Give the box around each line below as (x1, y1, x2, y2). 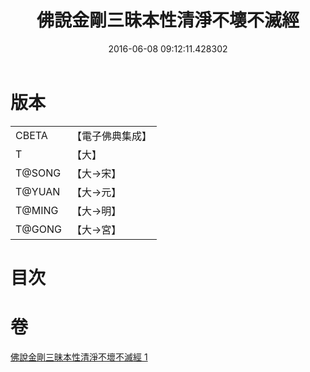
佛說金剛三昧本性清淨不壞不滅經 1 (10, 351, 148, 363)
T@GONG (15, 222, 62, 236)
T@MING (15, 203, 59, 217)
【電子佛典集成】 (71, 129, 152, 143)
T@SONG (15, 166, 62, 180)
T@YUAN (15, 184, 61, 198)
